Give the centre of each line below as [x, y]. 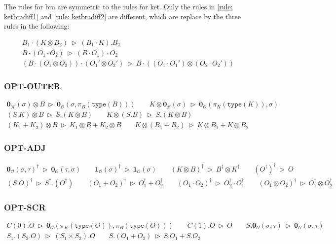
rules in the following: [37, 26]
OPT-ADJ [25, 148]
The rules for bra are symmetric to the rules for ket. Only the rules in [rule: [118, 6]
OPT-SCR [25, 207]
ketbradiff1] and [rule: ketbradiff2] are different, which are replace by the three [122, 16]
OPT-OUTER [32, 86]
